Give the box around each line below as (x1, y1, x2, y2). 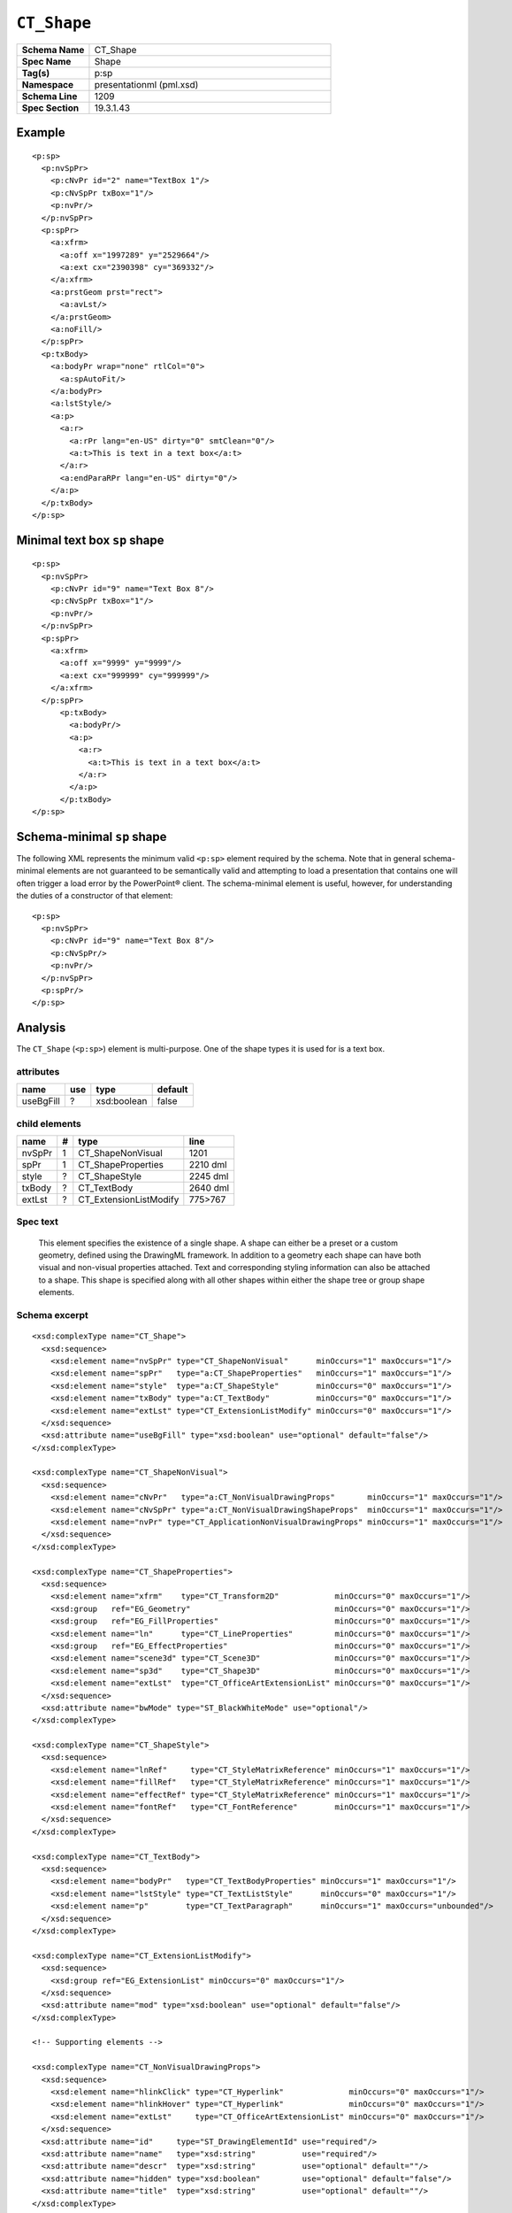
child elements (16, 1117, 81, 1130)
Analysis (16, 1021, 66, 1036)
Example (16, 125, 65, 140)
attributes (16, 1065, 60, 1077)
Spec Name (21, 55, 72, 67)
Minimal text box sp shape (16, 532, 164, 548)
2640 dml (188, 1182, 230, 1194)
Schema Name (21, 43, 85, 56)
